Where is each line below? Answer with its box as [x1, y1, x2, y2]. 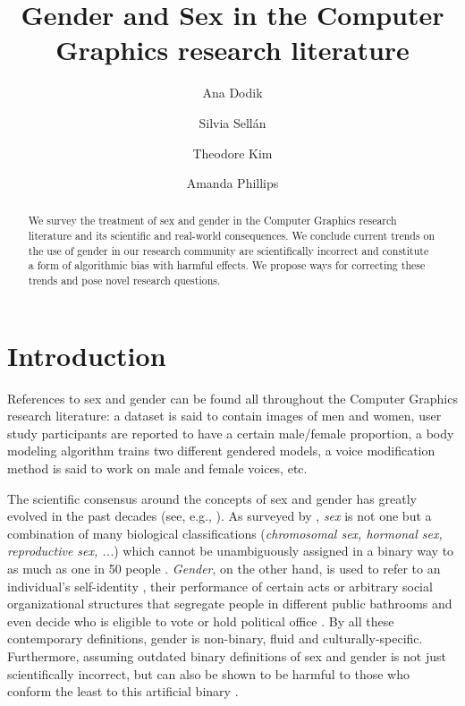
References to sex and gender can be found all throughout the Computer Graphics [7, 388, 458, 407]
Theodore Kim [192, 143, 273, 162]
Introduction [7, 336, 166, 373]
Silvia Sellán [199, 113, 266, 132]
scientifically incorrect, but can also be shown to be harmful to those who [7, 664, 410, 683]
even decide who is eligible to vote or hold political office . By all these [7, 611, 394, 630]
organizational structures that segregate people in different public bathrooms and [7, 594, 452, 613]
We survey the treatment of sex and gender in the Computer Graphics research [28, 213, 397, 228]
